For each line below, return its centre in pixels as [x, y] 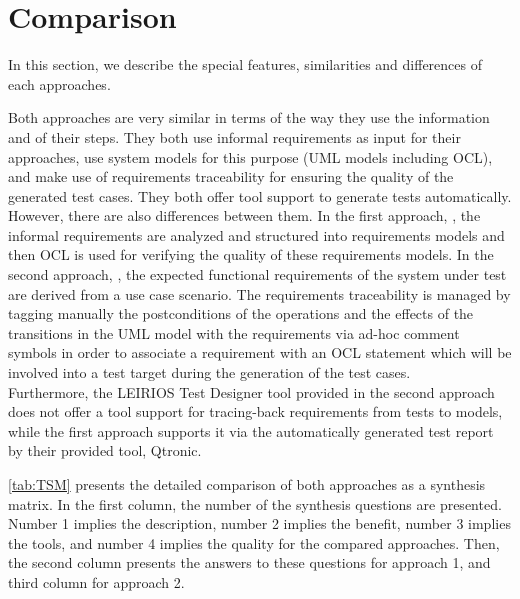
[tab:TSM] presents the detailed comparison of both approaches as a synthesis [247, 484]
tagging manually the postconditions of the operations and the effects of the [241, 313]
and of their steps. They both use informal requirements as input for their [234, 136]
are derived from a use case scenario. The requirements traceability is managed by [259, 293]
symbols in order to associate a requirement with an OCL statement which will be [260, 352]
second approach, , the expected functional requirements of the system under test [257, 274]
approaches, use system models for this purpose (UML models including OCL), [250, 156]
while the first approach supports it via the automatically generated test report [251, 430]
